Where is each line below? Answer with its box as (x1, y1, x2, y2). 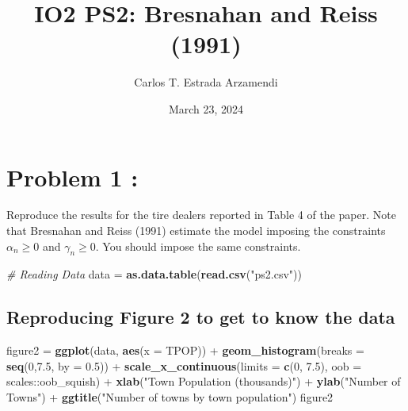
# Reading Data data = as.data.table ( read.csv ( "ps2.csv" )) (6, 266, 302, 282)
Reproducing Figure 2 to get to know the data (6, 305, 395, 329)
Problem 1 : (6, 160, 139, 193)
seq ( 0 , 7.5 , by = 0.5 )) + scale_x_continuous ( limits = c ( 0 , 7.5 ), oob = (6, 357, 362, 374)
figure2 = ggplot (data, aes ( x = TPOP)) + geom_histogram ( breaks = (6, 342, 364, 359)
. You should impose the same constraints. (95, 237, 301, 254)
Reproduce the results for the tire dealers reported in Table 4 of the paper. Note (6, 206, 396, 223)
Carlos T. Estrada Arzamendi (134, 74, 278, 90)
